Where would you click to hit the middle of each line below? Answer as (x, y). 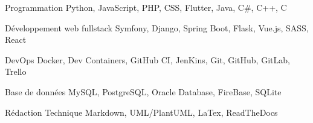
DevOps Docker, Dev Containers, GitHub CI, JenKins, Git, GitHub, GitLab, (147, 59)
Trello (16, 71)
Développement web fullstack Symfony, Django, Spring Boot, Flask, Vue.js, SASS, (157, 27)
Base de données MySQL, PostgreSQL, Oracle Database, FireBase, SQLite (143, 91)
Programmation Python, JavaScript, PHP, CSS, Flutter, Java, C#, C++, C (146, 7)
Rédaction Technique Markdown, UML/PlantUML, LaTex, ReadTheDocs (141, 112)
